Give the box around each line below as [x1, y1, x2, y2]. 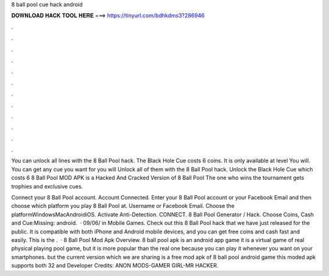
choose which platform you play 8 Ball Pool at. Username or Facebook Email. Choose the [11, 202, 235, 210]
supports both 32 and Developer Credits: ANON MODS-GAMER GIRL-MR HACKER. [11, 262, 219, 269]
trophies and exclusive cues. [11, 182, 83, 190]
